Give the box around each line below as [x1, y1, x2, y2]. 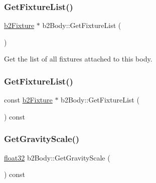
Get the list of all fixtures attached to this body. [4, 53, 152, 64]
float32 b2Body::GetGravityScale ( [4, 152, 110, 162]
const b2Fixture [4, 94, 53, 105]
